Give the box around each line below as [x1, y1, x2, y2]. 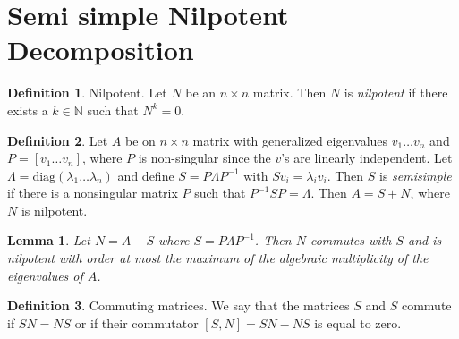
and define [117, 165, 174, 184]
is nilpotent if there [344, 83, 448, 102]
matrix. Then [252, 83, 327, 102]
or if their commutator [74, 313, 199, 332]
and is [408, 231, 442, 250]
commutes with [310, 231, 392, 250]
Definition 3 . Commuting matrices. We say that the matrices [7, 296, 350, 315]
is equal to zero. [314, 313, 402, 332]
